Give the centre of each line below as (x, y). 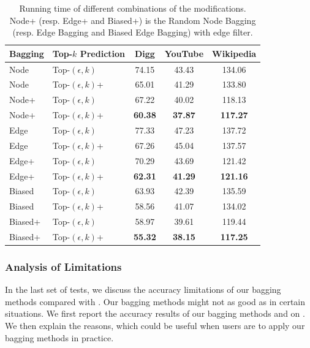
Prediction (103, 53)
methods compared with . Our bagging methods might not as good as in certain (155, 301)
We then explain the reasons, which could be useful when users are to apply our (155, 325)
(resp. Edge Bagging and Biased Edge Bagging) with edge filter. (133, 32)
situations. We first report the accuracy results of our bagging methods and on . (155, 313)
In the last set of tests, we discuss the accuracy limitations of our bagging (143, 289)
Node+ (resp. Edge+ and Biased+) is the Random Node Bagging (133, 20)
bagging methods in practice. (59, 337)
